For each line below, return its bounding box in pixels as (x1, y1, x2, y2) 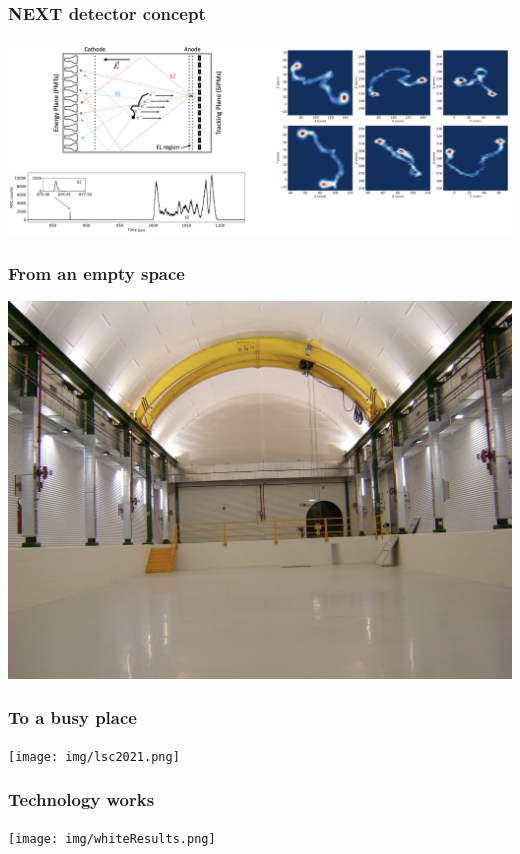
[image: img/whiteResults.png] (8, 831, 216, 846)
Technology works (8, 787, 155, 812)
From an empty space (8, 260, 185, 285)
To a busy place (8, 705, 137, 730)
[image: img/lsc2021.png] (8, 749, 180, 764)
